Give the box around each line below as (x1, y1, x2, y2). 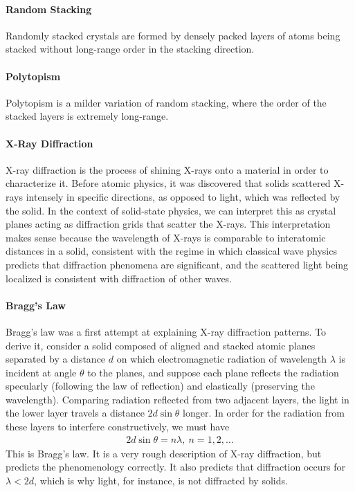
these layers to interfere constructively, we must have (6, 419, 230, 434)
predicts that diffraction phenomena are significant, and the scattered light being (6, 257, 349, 271)
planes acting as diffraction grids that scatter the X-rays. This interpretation (6, 217, 331, 231)
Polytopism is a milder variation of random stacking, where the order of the (6, 95, 327, 109)
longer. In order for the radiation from (183, 406, 345, 420)
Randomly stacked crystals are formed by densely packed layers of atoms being (6, 28, 340, 42)
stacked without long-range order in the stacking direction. (6, 42, 255, 56)
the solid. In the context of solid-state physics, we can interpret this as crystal (6, 203, 336, 217)
